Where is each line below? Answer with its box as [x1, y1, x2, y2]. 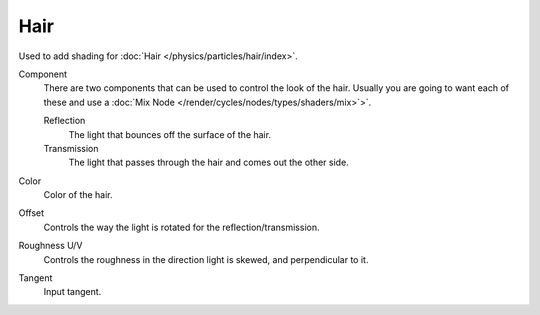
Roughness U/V [18, 240, 83, 252]
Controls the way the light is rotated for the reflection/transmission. [43, 221, 320, 233]
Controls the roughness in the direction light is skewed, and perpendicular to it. [43, 253, 369, 265]
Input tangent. [43, 286, 102, 298]
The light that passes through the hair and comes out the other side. [68, 156, 349, 169]
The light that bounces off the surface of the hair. [68, 128, 272, 140]
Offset [18, 207, 45, 219]
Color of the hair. [43, 189, 114, 201]
